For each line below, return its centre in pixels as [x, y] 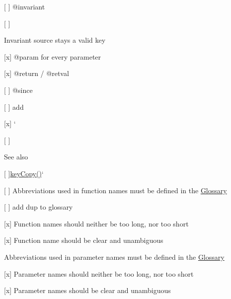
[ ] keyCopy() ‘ [24, 173]
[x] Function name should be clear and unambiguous [84, 240]
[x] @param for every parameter [53, 56]
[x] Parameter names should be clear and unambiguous [87, 290]
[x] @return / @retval [37, 73]
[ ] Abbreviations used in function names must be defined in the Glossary [115, 190]
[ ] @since [18, 90]
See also [16, 157]
